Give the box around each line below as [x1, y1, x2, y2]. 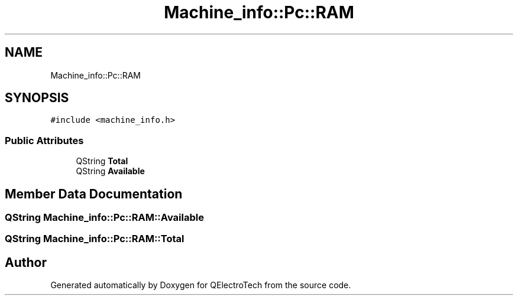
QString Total [76, 156, 128, 167]
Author [5, 255, 47, 270]
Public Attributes [5, 134, 84, 146]
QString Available [76, 166, 145, 177]
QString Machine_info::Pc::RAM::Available [5, 211, 204, 224]
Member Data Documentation [5, 186, 183, 201]
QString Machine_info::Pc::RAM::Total [5, 233, 184, 245]
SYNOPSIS [5, 90, 69, 106]
